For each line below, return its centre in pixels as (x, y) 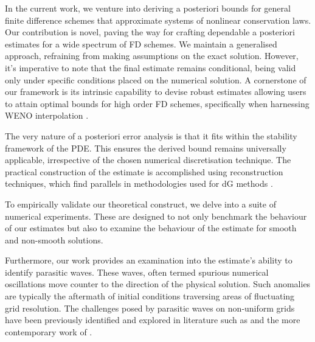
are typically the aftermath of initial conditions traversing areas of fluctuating (150, 296)
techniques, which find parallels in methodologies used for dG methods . (139, 183)
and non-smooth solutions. (54, 239)
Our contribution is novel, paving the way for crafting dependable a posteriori (150, 32)
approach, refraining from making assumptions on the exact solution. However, (152, 56)
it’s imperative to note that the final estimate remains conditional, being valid (151, 67)
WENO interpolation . (47, 115)
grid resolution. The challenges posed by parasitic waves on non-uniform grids (150, 308)
